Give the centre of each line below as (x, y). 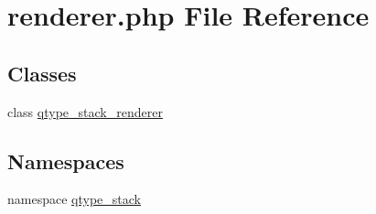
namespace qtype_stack (74, 199)
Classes (42, 73)
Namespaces (66, 160)
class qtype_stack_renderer (85, 111)
